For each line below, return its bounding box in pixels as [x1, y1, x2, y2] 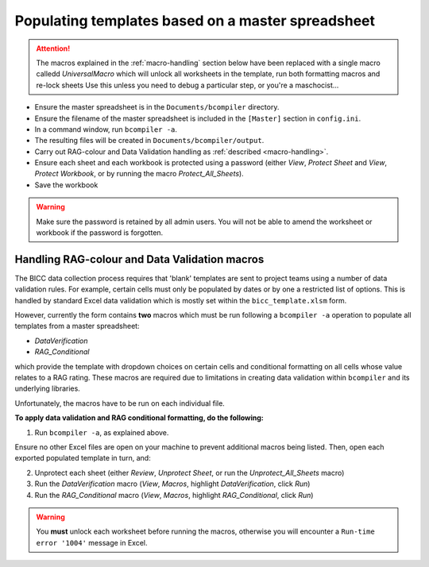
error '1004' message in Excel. [36, 538, 148, 547]
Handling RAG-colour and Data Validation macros [14, 253, 265, 266]
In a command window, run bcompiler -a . [34, 124, 178, 134]
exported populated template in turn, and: [14, 453, 151, 463]
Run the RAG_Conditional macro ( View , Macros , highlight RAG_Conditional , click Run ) [34, 490, 314, 499]
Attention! [36, 44, 71, 53]
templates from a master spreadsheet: [14, 322, 140, 331]
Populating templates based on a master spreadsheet [14, 12, 376, 29]
